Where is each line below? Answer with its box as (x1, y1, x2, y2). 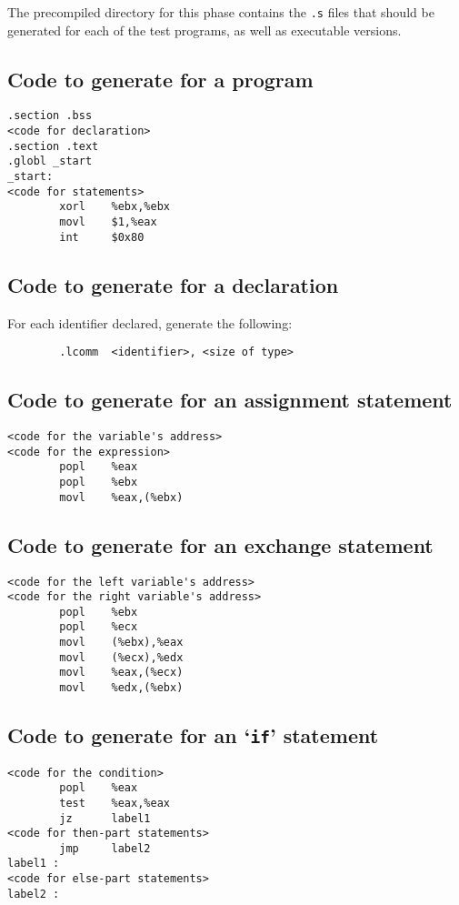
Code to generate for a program (7, 65, 314, 93)
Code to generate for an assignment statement (7, 386, 453, 414)
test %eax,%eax (59, 796, 170, 809)
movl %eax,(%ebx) (59, 490, 184, 504)
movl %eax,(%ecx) (59, 666, 184, 679)
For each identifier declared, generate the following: (7, 313, 293, 332)
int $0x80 (59, 230, 145, 244)
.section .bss (7, 109, 93, 123)
